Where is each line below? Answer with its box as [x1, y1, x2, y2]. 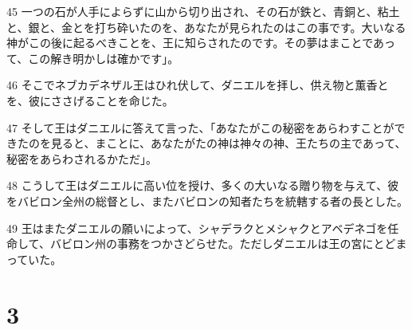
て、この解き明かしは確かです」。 [6, 49, 179, 66]
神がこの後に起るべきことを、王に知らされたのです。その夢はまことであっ [6, 34, 396, 51]
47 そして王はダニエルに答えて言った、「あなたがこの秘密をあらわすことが [6, 119, 394, 136]
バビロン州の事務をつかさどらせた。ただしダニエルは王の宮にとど [49, 235, 396, 252]
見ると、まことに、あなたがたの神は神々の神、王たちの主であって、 [50, 135, 406, 151]
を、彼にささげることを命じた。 [6, 92, 174, 108]
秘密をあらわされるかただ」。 [6, 150, 157, 167]
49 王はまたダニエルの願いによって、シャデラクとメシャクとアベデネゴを [6, 219, 388, 236]
